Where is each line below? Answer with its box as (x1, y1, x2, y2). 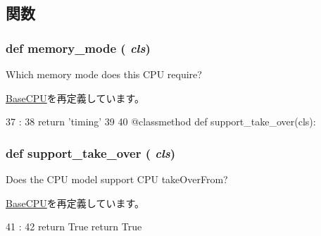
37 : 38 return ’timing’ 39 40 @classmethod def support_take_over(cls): (6, 114, 316, 129)
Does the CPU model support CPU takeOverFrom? (6, 172, 228, 186)
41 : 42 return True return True (6, 219, 142, 234)
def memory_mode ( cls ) (6, 39, 151, 56)
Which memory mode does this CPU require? (6, 67, 202, 81)
